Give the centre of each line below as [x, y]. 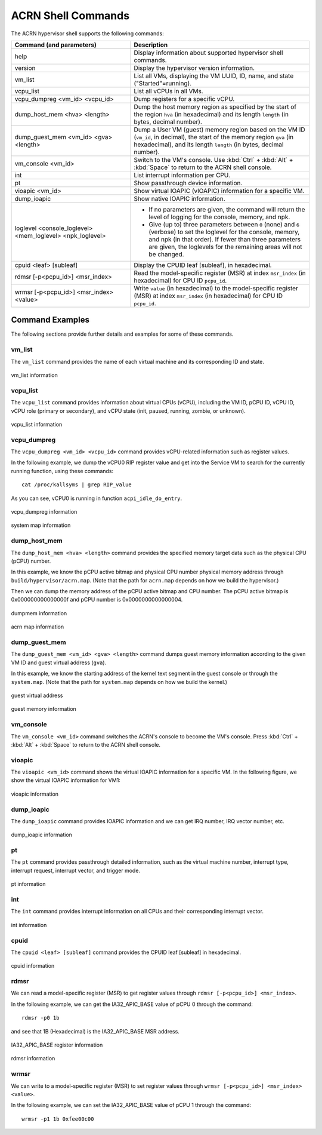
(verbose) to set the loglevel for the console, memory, [224, 232]
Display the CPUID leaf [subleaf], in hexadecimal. [203, 265]
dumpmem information [39, 613]
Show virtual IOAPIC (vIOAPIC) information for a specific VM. [219, 191]
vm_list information [34, 375]
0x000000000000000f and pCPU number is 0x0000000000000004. [97, 600]
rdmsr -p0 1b [41, 1018]
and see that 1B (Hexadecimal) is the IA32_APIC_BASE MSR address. [95, 1031]
